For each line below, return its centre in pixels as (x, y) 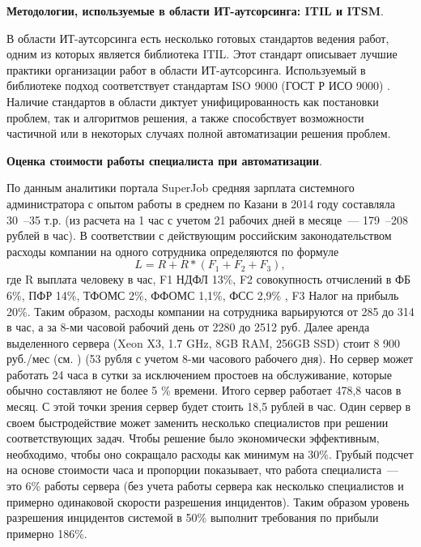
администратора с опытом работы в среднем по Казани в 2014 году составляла (201, 203)
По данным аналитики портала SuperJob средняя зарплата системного (181, 188)
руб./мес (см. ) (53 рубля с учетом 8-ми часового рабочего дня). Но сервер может (210, 359)
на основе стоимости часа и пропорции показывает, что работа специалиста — (203, 470)
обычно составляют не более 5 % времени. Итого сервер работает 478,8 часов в (204, 390)
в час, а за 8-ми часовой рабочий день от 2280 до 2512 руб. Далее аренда (188, 327)
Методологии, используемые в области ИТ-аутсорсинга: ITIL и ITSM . (195, 11)
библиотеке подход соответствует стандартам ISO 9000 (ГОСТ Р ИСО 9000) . (199, 85)
